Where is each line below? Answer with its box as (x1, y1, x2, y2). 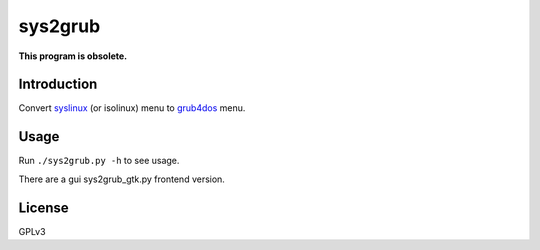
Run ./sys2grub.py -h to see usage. (18, 155, 180, 167)
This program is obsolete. (18, 50, 128, 62)
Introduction (18, 76, 98, 93)
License (18, 199, 69, 216)
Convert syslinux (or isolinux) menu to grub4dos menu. (18, 102, 246, 114)
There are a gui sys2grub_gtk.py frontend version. (18, 173, 225, 185)
